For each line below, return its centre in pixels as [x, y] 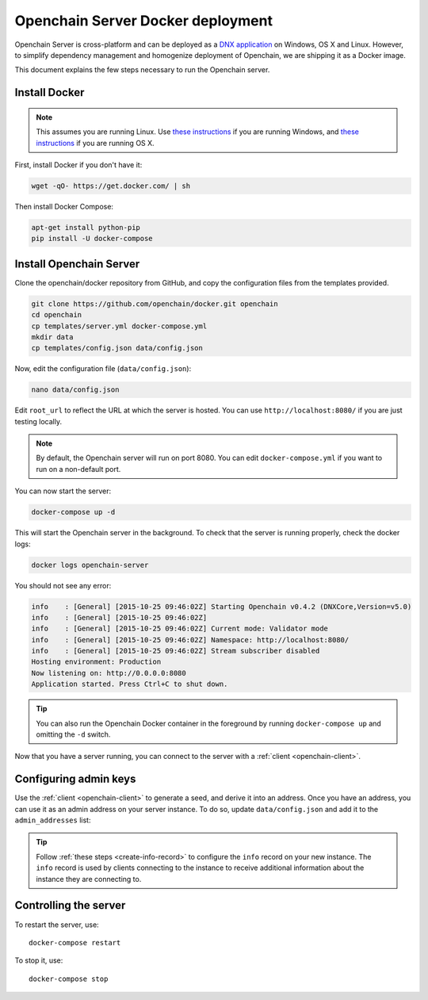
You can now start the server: [63, 491]
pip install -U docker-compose [92, 239]
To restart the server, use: [57, 925]
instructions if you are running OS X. [95, 143]
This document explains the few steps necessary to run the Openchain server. [142, 70]
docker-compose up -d [73, 512]
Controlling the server [70, 905]
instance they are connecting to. [89, 879]
